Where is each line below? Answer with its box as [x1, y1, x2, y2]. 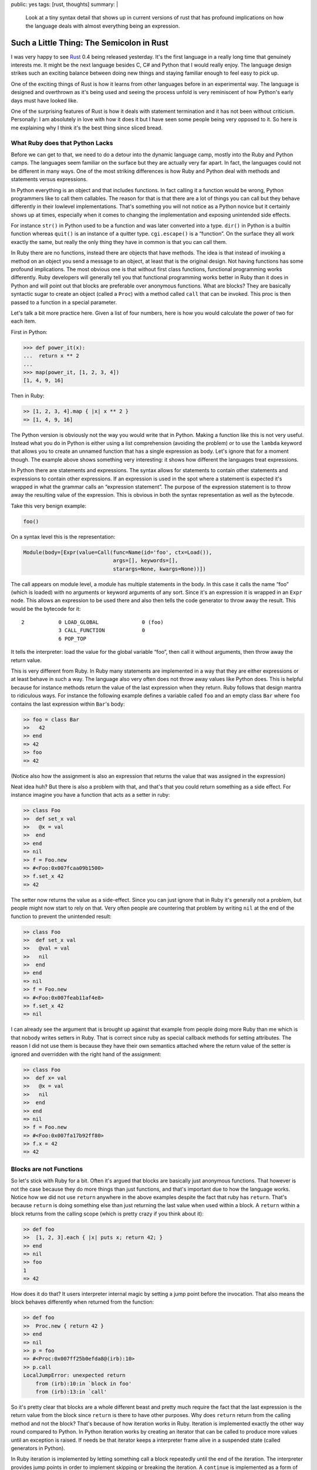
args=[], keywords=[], [113, 557, 178, 564]
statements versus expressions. [11, 176, 88, 183]
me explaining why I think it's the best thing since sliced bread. [11, 124, 163, 131]
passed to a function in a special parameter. [11, 299, 117, 306]
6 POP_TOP [58, 635, 87, 642]
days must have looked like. [11, 97, 79, 104]
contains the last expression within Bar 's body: [11, 700, 125, 707]
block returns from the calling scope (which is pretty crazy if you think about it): [11, 1210, 204, 1217]
